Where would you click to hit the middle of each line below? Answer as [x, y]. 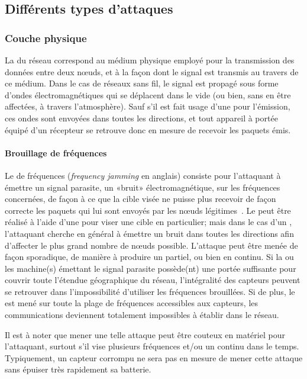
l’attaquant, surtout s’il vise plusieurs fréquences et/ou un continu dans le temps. [152, 346]
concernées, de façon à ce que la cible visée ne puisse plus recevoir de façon [140, 199]
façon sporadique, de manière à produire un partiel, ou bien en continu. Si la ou [149, 257]
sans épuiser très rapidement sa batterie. [78, 369]
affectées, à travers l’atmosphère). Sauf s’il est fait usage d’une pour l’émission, [148, 106]
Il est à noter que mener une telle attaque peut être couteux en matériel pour [145, 334]
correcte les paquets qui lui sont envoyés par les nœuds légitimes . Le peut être [148, 210]
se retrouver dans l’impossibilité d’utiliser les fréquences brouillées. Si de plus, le [150, 291]
